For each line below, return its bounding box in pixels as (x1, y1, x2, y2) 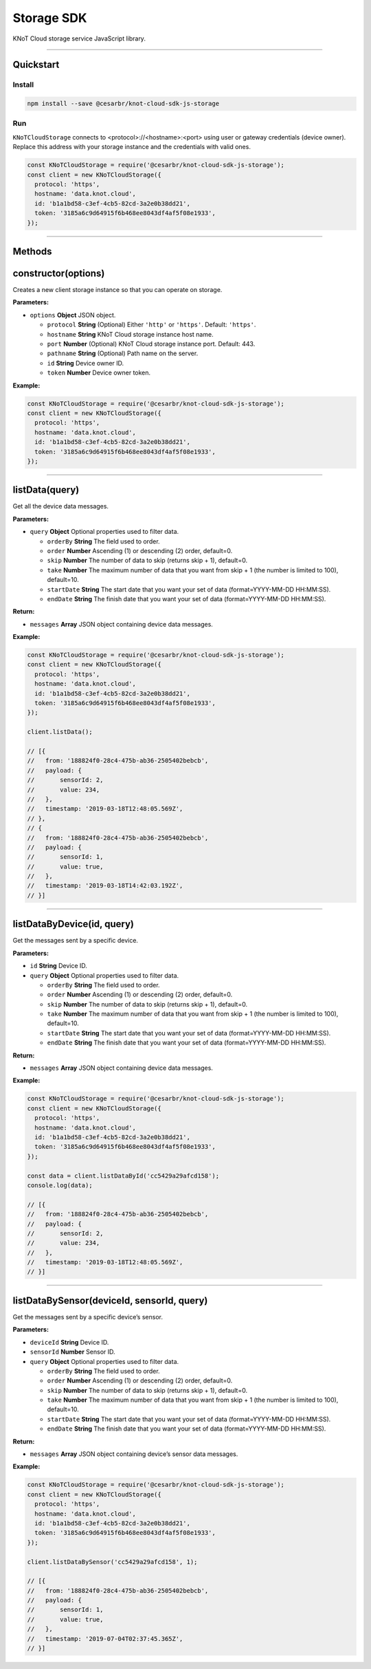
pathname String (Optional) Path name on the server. (47, 349, 199, 357)
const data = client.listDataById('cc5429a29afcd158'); (27, 1172, 220, 1180)
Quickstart (12, 59, 60, 71)
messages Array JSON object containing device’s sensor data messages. (30, 1450, 238, 1458)
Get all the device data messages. (12, 502, 109, 511)
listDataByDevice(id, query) (12, 918, 134, 930)
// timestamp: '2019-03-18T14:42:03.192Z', (27, 882, 183, 890)
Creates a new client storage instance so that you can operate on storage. (12, 286, 223, 294)
